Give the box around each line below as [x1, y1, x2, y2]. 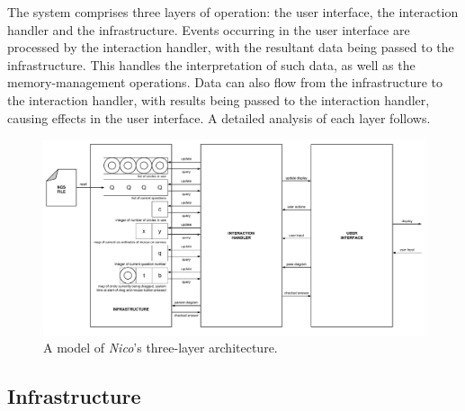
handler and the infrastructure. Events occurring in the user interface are [7, 20, 410, 39]
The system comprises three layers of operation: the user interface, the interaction [7, 3, 459, 21]
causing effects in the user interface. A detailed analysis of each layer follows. [7, 108, 431, 127]
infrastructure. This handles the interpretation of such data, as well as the [7, 55, 416, 74]
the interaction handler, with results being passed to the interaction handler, [7, 90, 430, 109]
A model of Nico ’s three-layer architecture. [43, 338, 278, 357]
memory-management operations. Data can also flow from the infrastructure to [7, 73, 443, 92]
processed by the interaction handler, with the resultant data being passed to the [7, 38, 454, 57]
